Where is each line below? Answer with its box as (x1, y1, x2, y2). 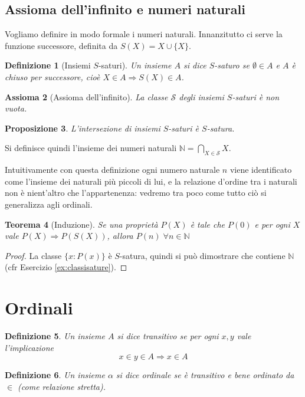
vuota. (5, 102, 27, 114)
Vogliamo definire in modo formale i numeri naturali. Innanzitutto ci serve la (5, 28, 283, 40)
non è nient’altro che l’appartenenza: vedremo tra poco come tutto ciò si (5, 186, 267, 199)
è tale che (190, 218, 225, 230)
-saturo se (214, 59, 250, 71)
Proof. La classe (5, 249, 62, 261)
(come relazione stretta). (18, 380, 106, 392)
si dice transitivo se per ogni (117, 330, 219, 342)
